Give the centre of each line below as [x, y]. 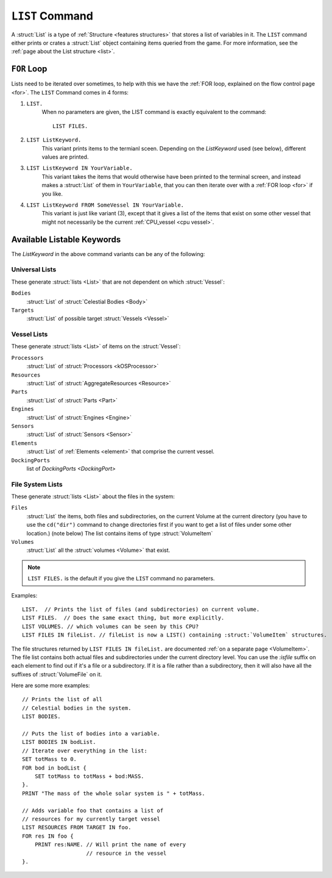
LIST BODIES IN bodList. [59, 742]
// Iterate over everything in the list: [85, 751]
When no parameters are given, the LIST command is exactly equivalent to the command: [154, 112]
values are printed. [65, 157]
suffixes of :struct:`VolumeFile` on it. [57, 674]
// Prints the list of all [62, 699]
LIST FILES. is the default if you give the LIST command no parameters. [121, 579]
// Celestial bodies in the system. [77, 708]
